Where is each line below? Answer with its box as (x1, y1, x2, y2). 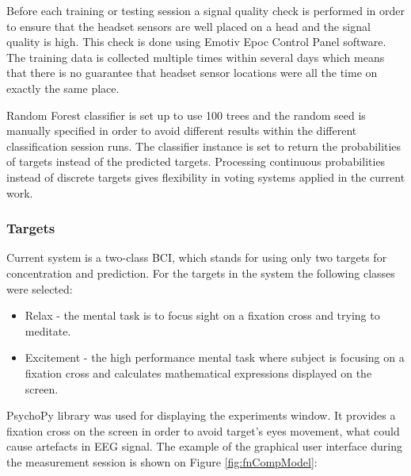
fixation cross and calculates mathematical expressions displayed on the (25, 364, 372, 381)
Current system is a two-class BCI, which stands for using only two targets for (6, 249, 387, 266)
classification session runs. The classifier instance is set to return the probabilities (6, 137, 401, 154)
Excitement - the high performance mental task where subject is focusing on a (25, 349, 405, 366)
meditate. (25, 322, 71, 339)
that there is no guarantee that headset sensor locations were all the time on (6, 64, 378, 81)
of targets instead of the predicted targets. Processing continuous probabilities (6, 153, 386, 170)
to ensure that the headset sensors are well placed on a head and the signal (6, 17, 371, 34)
